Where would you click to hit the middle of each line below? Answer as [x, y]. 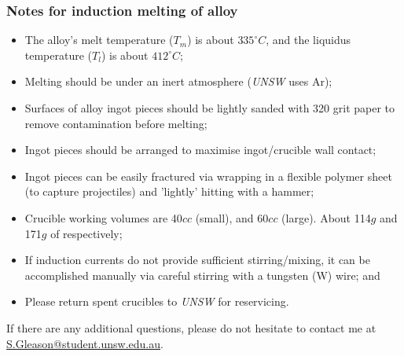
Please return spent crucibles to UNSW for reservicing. [157, 301]
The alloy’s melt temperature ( [99, 40]
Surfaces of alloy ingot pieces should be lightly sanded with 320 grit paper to [210, 108]
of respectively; [86, 233]
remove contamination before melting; [116, 123]
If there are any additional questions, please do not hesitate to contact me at [191, 327]
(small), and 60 [232, 217]
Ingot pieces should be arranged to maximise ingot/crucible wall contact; [200, 150]
